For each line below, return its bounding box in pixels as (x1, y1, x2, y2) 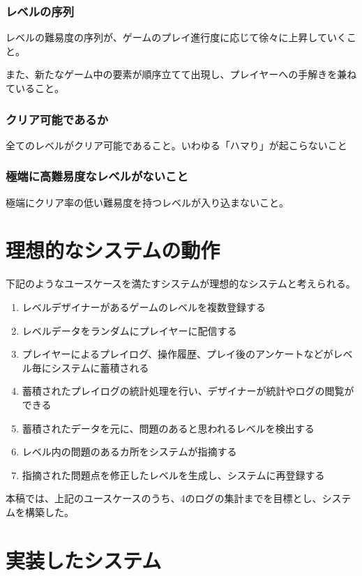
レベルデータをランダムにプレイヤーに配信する (22, 323, 237, 338)
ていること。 (6, 81, 64, 95)
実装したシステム (6, 545, 162, 574)
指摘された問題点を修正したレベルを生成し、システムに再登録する (22, 467, 325, 482)
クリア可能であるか (6, 110, 109, 128)
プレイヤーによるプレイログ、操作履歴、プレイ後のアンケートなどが (22, 347, 333, 361)
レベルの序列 (6, 2, 75, 20)
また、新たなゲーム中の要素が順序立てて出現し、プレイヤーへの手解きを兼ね (6, 67, 357, 82)
